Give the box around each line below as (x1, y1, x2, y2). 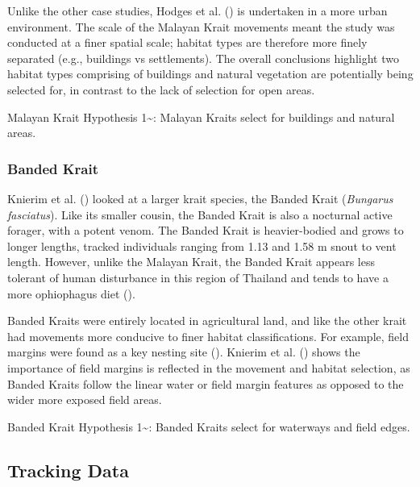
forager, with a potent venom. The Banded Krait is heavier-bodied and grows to (7, 222, 404, 239)
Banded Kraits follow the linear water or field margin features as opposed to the (7, 375, 404, 392)
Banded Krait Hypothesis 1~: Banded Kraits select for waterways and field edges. (7, 418, 410, 435)
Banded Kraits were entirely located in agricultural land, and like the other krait (7, 312, 407, 329)
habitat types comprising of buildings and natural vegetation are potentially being (7, 65, 414, 82)
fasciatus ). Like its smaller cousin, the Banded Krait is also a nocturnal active (7, 206, 393, 223)
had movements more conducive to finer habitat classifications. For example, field (7, 327, 409, 344)
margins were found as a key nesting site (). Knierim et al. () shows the (7, 343, 360, 360)
